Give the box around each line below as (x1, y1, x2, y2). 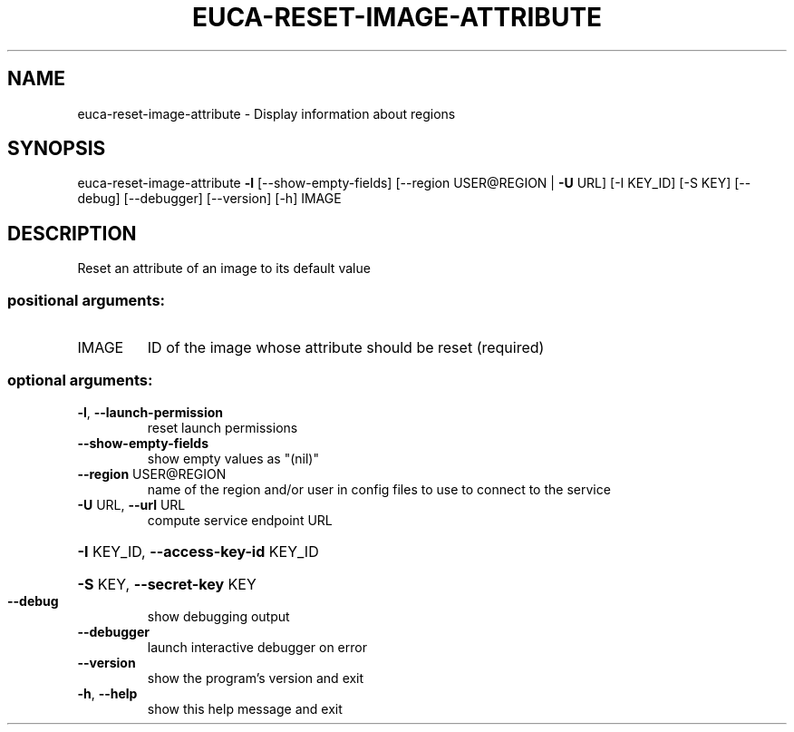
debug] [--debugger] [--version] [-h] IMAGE (77, 190, 342, 207)
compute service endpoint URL (147, 512, 333, 528)
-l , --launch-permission (77, 404, 223, 420)
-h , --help (77, 685, 138, 701)
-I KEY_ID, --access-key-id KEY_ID (77, 542, 319, 561)
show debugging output (147, 608, 290, 624)
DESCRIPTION (7, 221, 137, 245)
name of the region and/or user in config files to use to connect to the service (147, 481, 611, 497)
